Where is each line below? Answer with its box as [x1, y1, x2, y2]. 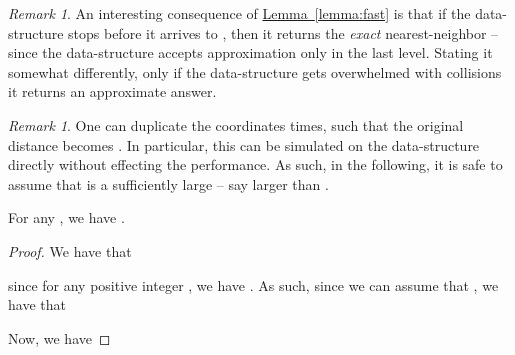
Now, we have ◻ [8, 327, 111, 348]
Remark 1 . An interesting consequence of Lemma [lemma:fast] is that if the [8, 3, 471, 23]
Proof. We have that [8, 240, 132, 261]
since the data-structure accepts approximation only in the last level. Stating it [8, 42, 493, 63]
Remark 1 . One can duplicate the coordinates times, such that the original [8, 114, 464, 135]
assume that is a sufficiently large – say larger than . [8, 173, 329, 194]
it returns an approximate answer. [8, 81, 217, 102]
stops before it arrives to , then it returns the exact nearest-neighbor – [68, 22, 499, 43]
